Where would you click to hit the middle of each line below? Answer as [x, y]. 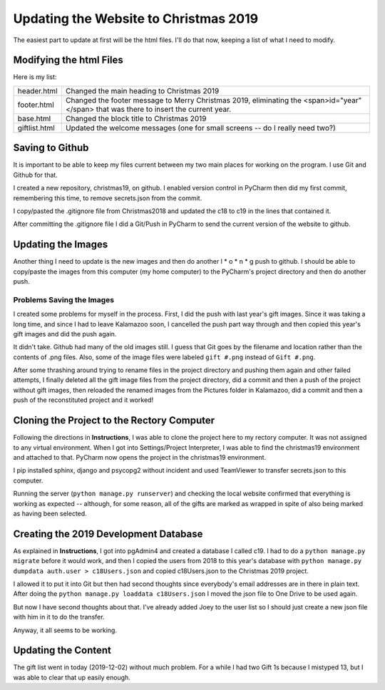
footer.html [36, 105]
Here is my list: [35, 77]
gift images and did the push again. [65, 334]
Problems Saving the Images [64, 299]
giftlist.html [36, 128]
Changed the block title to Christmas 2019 [136, 118]
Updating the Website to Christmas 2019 [136, 19]
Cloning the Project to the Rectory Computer [114, 421]
